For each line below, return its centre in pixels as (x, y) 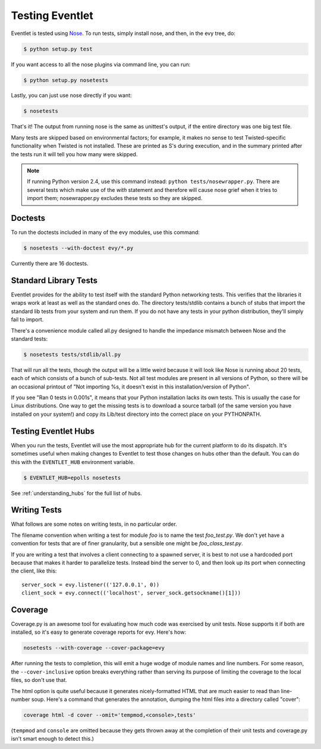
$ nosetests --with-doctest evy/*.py (78, 248)
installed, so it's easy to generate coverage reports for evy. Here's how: (99, 632)
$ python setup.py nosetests (66, 80)
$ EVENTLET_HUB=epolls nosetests (72, 478)
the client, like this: (34, 571)
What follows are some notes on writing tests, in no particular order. (94, 524)
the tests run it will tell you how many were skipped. (74, 154)
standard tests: (29, 339)
